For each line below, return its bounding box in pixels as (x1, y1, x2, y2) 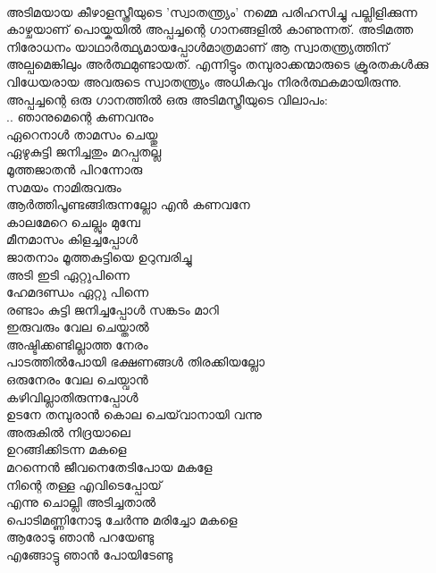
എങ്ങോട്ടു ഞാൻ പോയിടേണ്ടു (6, 545, 173, 563)
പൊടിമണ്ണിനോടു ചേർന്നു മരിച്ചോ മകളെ (6, 510, 238, 528)
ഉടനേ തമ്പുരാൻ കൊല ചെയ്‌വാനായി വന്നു (6, 405, 262, 424)
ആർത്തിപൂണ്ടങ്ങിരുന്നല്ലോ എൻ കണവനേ (6, 195, 250, 214)
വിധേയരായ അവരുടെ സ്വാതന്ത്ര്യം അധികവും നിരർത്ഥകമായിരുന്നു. (6, 72, 402, 90)
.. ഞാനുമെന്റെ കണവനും (6, 107, 154, 126)
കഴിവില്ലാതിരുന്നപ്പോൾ (6, 387, 138, 406)
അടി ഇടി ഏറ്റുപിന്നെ (6, 265, 130, 283)
